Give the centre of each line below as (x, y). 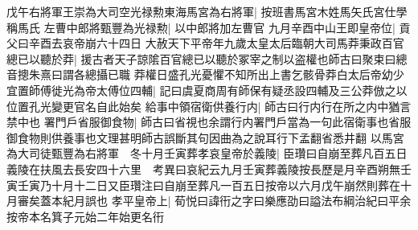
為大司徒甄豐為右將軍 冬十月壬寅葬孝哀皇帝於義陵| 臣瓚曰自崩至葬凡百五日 (207, 153)
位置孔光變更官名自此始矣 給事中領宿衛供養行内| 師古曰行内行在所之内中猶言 (209, 106)
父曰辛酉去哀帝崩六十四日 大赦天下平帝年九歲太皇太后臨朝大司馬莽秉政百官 (205, 43)
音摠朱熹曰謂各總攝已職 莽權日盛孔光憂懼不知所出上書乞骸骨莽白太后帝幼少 (205, 74)
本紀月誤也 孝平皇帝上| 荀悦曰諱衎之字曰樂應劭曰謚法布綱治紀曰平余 (231, 201)
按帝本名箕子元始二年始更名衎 (85, 216)
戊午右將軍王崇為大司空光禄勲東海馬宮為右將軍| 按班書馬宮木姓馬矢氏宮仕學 (207, 11)
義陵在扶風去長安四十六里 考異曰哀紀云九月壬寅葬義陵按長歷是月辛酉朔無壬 (209, 168)
